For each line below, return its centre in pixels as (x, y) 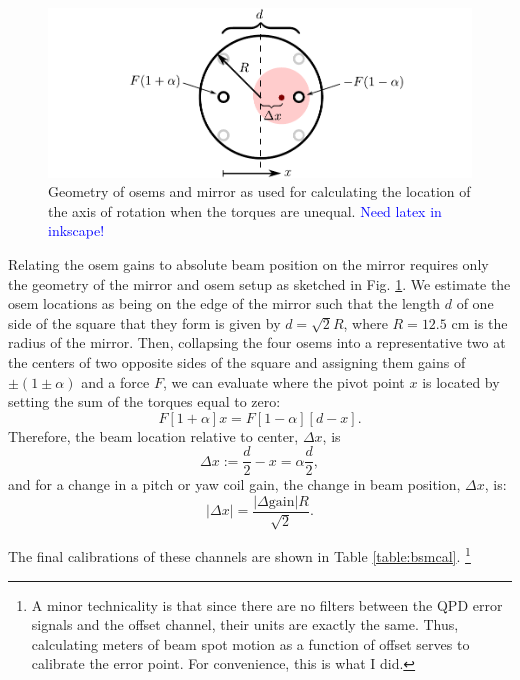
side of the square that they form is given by (144, 322)
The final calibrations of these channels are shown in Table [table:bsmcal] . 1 (239, 555)
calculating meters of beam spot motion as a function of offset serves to (250, 643)
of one (475, 303)
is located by (461, 381)
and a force (115, 381)
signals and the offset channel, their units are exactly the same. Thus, (245, 624)
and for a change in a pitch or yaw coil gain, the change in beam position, (234, 484)
